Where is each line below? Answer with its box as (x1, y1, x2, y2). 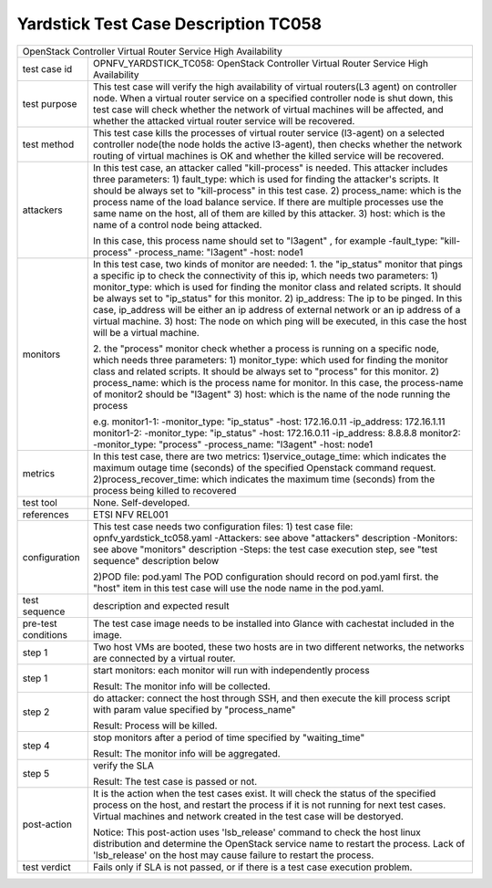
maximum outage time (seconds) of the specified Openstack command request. (92, 461, 436, 474)
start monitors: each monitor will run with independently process (92, 663, 370, 676)
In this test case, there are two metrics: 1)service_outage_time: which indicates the (92, 450, 446, 463)
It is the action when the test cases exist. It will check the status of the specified (92, 787, 436, 799)
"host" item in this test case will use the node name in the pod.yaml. (92, 581, 384, 594)
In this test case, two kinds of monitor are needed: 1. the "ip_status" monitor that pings (92, 257, 464, 270)
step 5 (22, 767, 50, 779)
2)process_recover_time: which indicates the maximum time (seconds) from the (92, 473, 436, 486)
